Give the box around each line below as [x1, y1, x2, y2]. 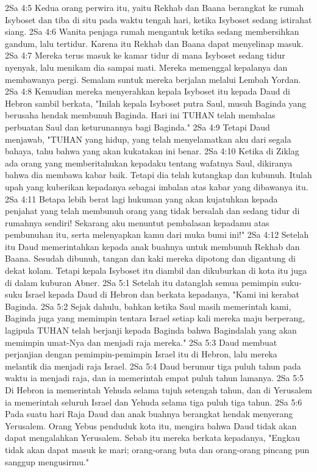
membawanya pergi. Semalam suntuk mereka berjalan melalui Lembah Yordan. [5, 73, 301, 85]
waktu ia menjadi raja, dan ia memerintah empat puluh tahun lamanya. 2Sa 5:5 [5, 371, 304, 384]
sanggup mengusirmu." [5, 455, 90, 468]
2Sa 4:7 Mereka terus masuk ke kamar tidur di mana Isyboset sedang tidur [5, 49, 285, 62]
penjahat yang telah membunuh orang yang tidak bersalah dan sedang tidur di [5, 204, 300, 217]
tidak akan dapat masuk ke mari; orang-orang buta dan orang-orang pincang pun [5, 443, 310, 456]
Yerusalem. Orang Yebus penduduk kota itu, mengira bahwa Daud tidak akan [5, 419, 297, 432]
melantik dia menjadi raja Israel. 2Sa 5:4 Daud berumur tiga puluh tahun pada [5, 359, 301, 372]
